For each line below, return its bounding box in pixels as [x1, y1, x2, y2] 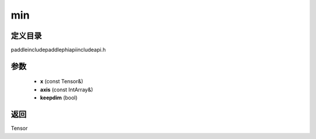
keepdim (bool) [40, 94, 78, 101]
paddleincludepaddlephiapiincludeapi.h [11, 47, 106, 54]
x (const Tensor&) [40, 78, 84, 85]
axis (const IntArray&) [40, 86, 94, 93]
